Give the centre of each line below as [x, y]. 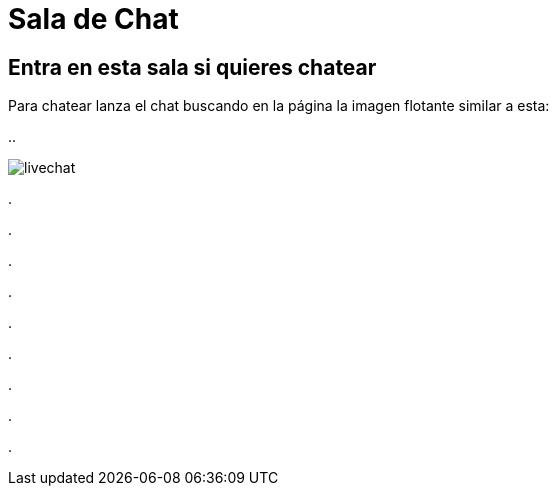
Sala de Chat [93, 19]
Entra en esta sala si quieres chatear [192, 67]
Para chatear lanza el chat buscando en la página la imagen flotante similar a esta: [279, 106]
